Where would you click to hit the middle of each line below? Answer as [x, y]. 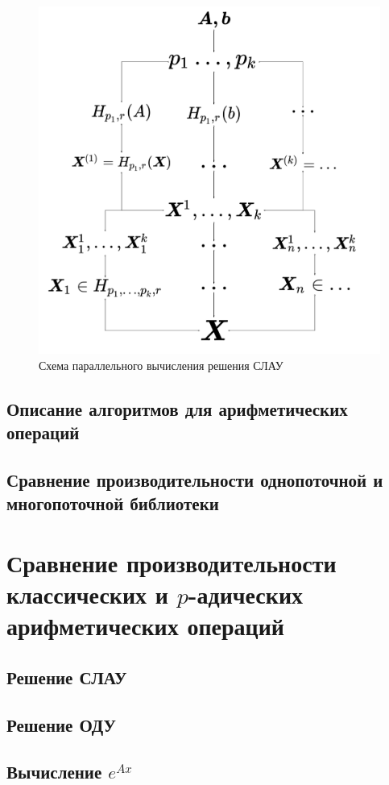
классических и [87, 594]
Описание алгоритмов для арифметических [177, 408]
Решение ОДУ [61, 724]
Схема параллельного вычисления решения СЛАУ [161, 365]
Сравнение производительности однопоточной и [195, 479]
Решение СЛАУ [67, 677]
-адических [246, 594]
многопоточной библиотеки [113, 503]
